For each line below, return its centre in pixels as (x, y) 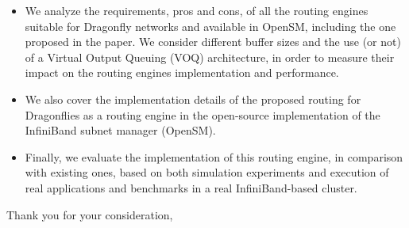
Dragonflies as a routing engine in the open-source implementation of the (203, 114)
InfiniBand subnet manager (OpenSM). (120, 130)
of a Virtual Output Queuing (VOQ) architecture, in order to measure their (210, 57)
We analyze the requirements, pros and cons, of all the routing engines (197, 10)
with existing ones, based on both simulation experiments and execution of (207, 172)
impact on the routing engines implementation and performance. (182, 72)
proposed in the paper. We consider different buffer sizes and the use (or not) (213, 42)
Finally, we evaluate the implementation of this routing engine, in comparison (214, 156)
